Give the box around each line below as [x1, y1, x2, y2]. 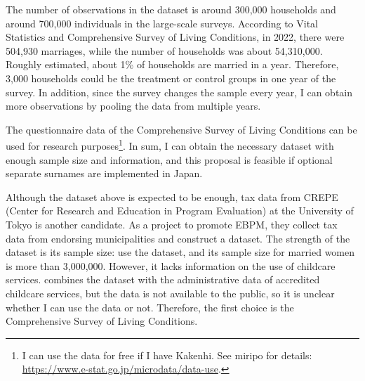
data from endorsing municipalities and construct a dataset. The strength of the [6, 231, 350, 245]
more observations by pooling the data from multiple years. [6, 98, 261, 113]
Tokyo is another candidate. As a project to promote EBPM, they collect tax [6, 217, 338, 231]
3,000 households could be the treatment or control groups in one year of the [6, 70, 336, 85]
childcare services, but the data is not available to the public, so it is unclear [6, 285, 335, 300]
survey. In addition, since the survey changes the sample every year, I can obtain [6, 84, 353, 99]
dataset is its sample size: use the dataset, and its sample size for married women [6, 245, 355, 259]
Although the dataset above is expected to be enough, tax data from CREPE [6, 189, 338, 204]
